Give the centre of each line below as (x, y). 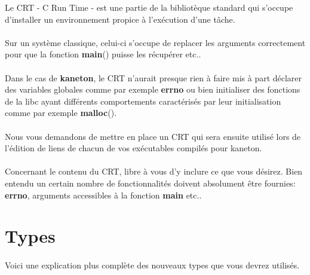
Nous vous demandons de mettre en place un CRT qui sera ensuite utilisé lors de (153, 136)
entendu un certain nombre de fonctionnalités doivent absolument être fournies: (150, 183)
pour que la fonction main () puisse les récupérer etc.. (103, 54)
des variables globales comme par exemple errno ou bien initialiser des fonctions (153, 89)
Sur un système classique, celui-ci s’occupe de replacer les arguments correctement (155, 42)
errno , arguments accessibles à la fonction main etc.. (103, 195)
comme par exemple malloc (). (61, 113)
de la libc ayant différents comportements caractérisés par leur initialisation (143, 101)
